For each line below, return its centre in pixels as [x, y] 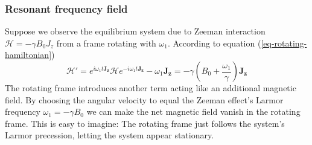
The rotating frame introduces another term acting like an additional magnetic [151, 88]
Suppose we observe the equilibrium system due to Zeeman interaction [135, 31]
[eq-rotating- [284, 43]
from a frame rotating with [106, 43]
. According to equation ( [214, 43]
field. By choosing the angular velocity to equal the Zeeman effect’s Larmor [144, 99]
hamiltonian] [28, 55]
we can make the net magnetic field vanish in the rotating [193, 111]
